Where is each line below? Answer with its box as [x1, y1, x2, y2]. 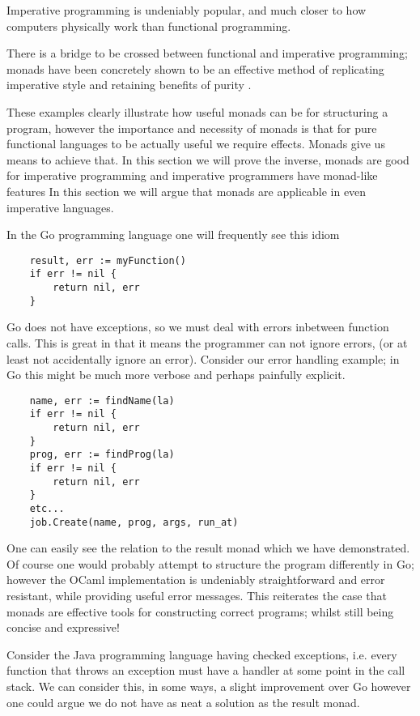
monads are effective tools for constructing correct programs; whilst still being [6, 603, 394, 620]
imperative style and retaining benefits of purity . [6, 76, 252, 93]
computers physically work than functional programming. [6, 17, 291, 34]
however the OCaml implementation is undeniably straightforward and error [6, 571, 385, 588]
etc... [29, 502, 65, 514]
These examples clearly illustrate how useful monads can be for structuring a [6, 103, 388, 120]
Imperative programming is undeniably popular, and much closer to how [6, 2, 367, 18]
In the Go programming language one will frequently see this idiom [6, 226, 340, 243]
